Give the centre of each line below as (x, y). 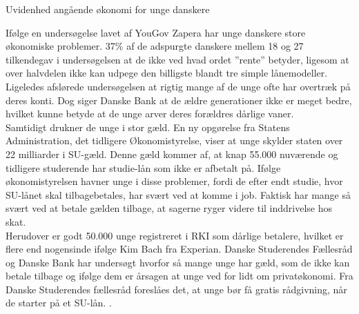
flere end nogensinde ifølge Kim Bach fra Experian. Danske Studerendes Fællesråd (179, 249)
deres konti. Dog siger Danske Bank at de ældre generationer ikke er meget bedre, (179, 100)
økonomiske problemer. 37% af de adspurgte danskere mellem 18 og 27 (155, 46)
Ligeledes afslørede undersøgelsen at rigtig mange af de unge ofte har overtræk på (178, 86)
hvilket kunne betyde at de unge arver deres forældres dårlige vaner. (150, 114)
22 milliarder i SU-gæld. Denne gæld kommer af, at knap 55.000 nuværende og (172, 154)
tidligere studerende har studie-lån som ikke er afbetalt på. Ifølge (143, 167)
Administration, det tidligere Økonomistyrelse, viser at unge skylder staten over (174, 140)
